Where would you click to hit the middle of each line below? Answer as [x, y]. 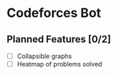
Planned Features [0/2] [59, 39]
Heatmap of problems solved [59, 64]
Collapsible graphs [44, 56]
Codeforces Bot [54, 13]
